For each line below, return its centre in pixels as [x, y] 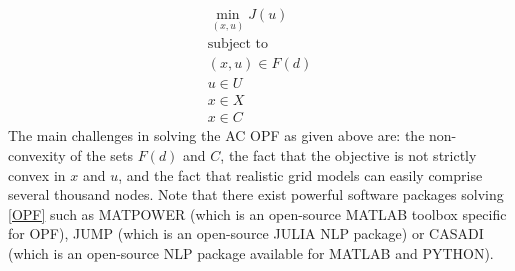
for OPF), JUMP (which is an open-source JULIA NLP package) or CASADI [246, 233]
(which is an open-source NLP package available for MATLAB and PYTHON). [251, 252]
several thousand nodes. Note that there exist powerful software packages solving [256, 194]
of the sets [101, 155]
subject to [238, 44]
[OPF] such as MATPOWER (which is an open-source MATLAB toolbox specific [257, 213]
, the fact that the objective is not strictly [348, 155]
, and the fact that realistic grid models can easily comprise [300, 174]
